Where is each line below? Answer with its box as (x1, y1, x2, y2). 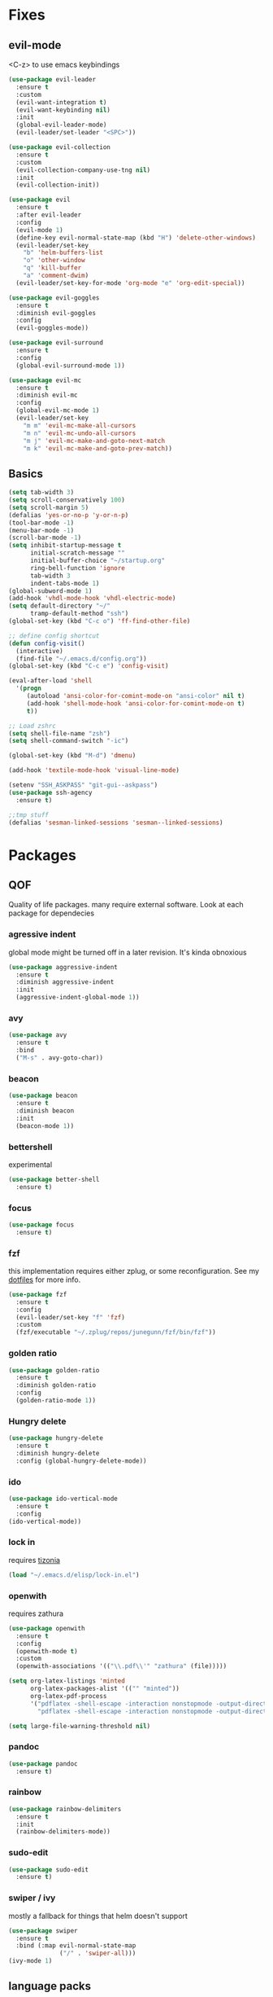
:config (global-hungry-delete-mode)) (15, 1456, 148, 1465)
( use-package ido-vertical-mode (8, 1494, 118, 1503)
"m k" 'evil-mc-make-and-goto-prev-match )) (23, 444, 173, 453)
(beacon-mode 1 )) (15, 1121, 75, 1130)
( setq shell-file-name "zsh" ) (8, 729, 111, 738)
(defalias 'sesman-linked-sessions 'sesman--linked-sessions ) (8, 819, 223, 827)
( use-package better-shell (8, 1175, 100, 1183)
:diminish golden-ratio (15, 1381, 96, 1389)
